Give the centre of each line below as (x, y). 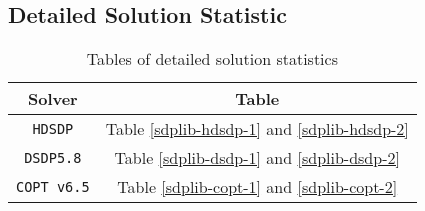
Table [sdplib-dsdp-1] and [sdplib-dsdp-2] (257, 158)
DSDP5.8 (53, 157)
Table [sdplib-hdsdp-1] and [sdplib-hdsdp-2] (257, 129)
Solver (52, 99)
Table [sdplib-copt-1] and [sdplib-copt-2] (257, 187)
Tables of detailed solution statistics (212, 59)
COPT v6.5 (53, 186)
